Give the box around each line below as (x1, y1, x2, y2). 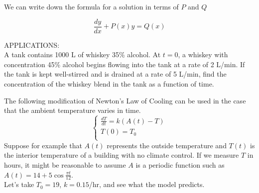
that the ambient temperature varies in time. (4, 105, 141, 115)
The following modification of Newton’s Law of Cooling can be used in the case (4, 95, 246, 105)
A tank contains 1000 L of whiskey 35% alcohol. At (4, 49, 161, 60)
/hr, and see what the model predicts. (89, 179, 205, 190)
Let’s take (4, 179, 34, 190)
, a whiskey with (178, 49, 228, 60)
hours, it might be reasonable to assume (4, 159, 126, 170)
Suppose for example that (4, 140, 82, 150)
